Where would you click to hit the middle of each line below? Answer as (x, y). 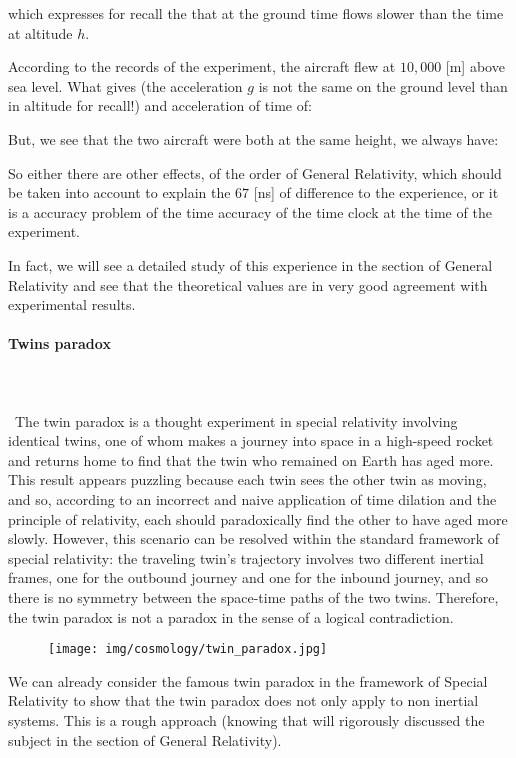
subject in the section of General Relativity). (145, 739)
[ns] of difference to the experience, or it (376, 192)
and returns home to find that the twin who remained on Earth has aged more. (251, 459)
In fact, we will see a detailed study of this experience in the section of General (250, 264)
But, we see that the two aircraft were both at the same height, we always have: (253, 138)
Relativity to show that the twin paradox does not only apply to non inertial (243, 700)
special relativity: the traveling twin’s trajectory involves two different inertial (246, 557)
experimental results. (72, 304)
